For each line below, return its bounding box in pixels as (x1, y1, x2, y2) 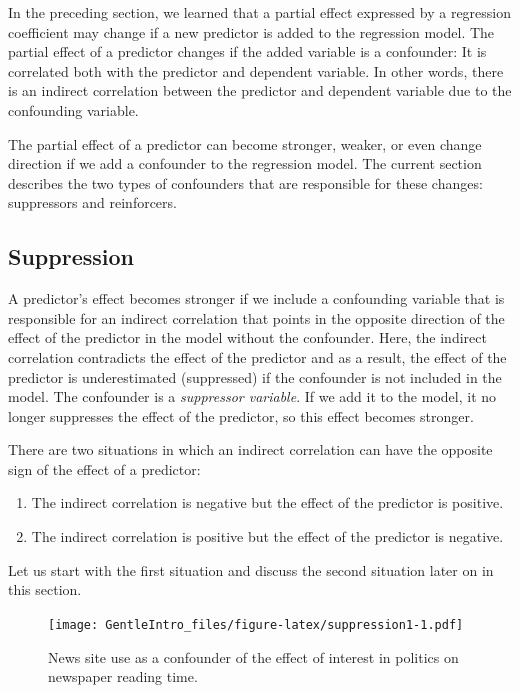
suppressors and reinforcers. (8, 192, 177, 213)
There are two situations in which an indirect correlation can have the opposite (8, 439, 493, 460)
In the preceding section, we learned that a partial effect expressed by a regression (8, 2, 512, 22)
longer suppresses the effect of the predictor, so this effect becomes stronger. (8, 405, 474, 426)
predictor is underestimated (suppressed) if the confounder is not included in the (8, 366, 502, 387)
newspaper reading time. (48, 666, 198, 687)
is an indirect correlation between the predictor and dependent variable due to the (8, 80, 512, 101)
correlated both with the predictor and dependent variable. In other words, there (8, 60, 504, 81)
